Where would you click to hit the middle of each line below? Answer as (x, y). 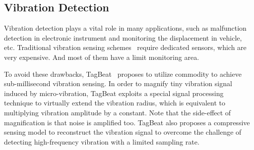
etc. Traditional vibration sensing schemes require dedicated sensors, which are (125, 47)
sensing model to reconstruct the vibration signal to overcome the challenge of (123, 132)
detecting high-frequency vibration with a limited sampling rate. (102, 141)
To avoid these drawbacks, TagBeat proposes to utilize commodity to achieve (123, 74)
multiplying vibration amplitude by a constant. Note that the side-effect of (118, 112)
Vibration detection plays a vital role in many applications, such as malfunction (125, 28)
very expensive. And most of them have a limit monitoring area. (102, 57)
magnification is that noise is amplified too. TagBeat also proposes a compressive (127, 122)
